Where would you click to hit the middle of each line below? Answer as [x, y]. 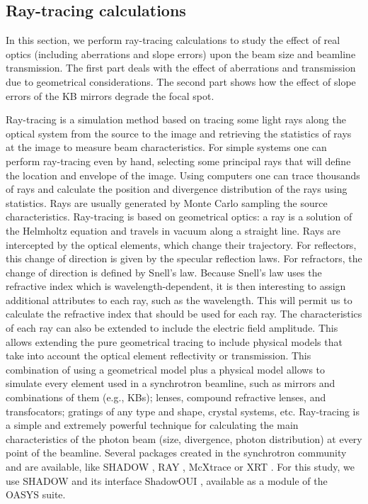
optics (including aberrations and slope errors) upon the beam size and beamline [181, 54]
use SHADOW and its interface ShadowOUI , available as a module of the [167, 480]
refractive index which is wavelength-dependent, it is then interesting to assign [176, 286]
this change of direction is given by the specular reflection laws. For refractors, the [184, 258]
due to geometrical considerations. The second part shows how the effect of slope [181, 81]
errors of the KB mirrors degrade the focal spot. [110, 95]
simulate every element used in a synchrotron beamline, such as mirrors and [171, 383]
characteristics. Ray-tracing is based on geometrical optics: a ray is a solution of [179, 217]
